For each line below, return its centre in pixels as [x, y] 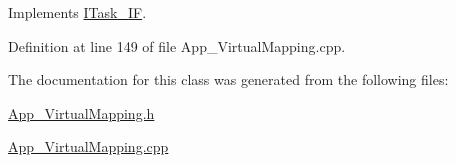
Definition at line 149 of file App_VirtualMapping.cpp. [177, 45]
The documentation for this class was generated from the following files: [228, 79]
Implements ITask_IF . [77, 12]
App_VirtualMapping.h [81, 112]
